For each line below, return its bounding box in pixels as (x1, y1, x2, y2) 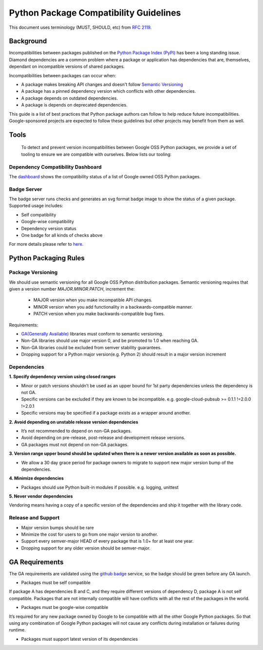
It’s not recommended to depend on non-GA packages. (21, 428, 132, 434)
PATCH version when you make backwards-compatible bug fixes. (33, 311, 165, 317)
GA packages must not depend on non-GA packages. (21, 441, 129, 447)
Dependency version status (21, 225, 76, 231)
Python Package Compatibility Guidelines (9, 7, 181, 18)
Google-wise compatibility (21, 219, 74, 225)
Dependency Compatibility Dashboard (9, 164, 102, 170)
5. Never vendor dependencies (9, 493, 73, 499)
